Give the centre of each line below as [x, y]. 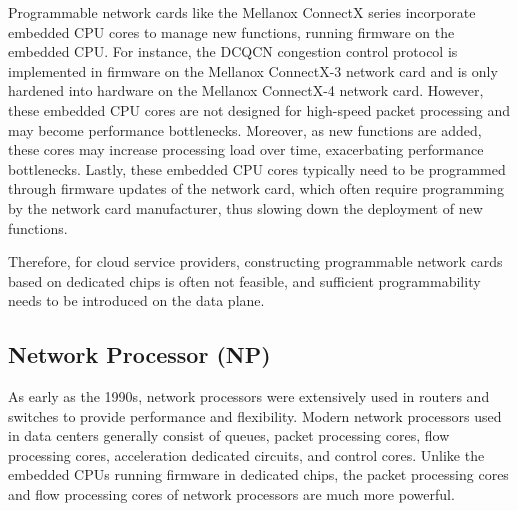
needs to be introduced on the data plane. [136, 300]
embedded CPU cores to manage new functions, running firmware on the [231, 31]
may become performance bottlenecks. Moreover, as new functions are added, [245, 129]
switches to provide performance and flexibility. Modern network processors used [255, 415]
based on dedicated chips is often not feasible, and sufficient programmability [244, 280]
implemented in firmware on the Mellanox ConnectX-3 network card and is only [253, 70]
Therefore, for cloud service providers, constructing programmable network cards [255, 261]
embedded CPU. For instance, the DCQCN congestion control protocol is [233, 51]
